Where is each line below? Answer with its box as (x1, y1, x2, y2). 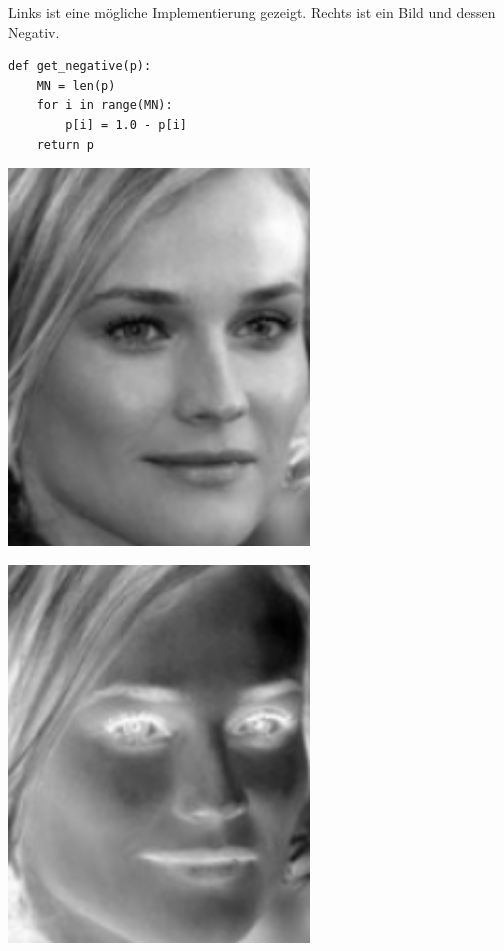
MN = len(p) (36, 78, 116, 93)
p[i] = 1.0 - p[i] (65, 117, 187, 132)
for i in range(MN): (36, 98, 173, 113)
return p (36, 137, 94, 152)
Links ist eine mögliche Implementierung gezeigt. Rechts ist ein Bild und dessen (8, 2, 496, 22)
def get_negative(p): (8, 59, 152, 74)
